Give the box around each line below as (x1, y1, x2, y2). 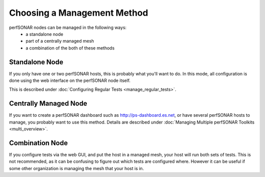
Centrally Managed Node (9, 100, 88, 108)
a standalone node (26, 31, 63, 37)
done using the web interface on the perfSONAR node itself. (9, 77, 131, 83)
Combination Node (9, 139, 68, 147)
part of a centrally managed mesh (26, 38, 94, 44)
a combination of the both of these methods (26, 45, 115, 51)
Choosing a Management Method (9, 7, 148, 18)
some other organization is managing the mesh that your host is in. (9, 165, 144, 171)
